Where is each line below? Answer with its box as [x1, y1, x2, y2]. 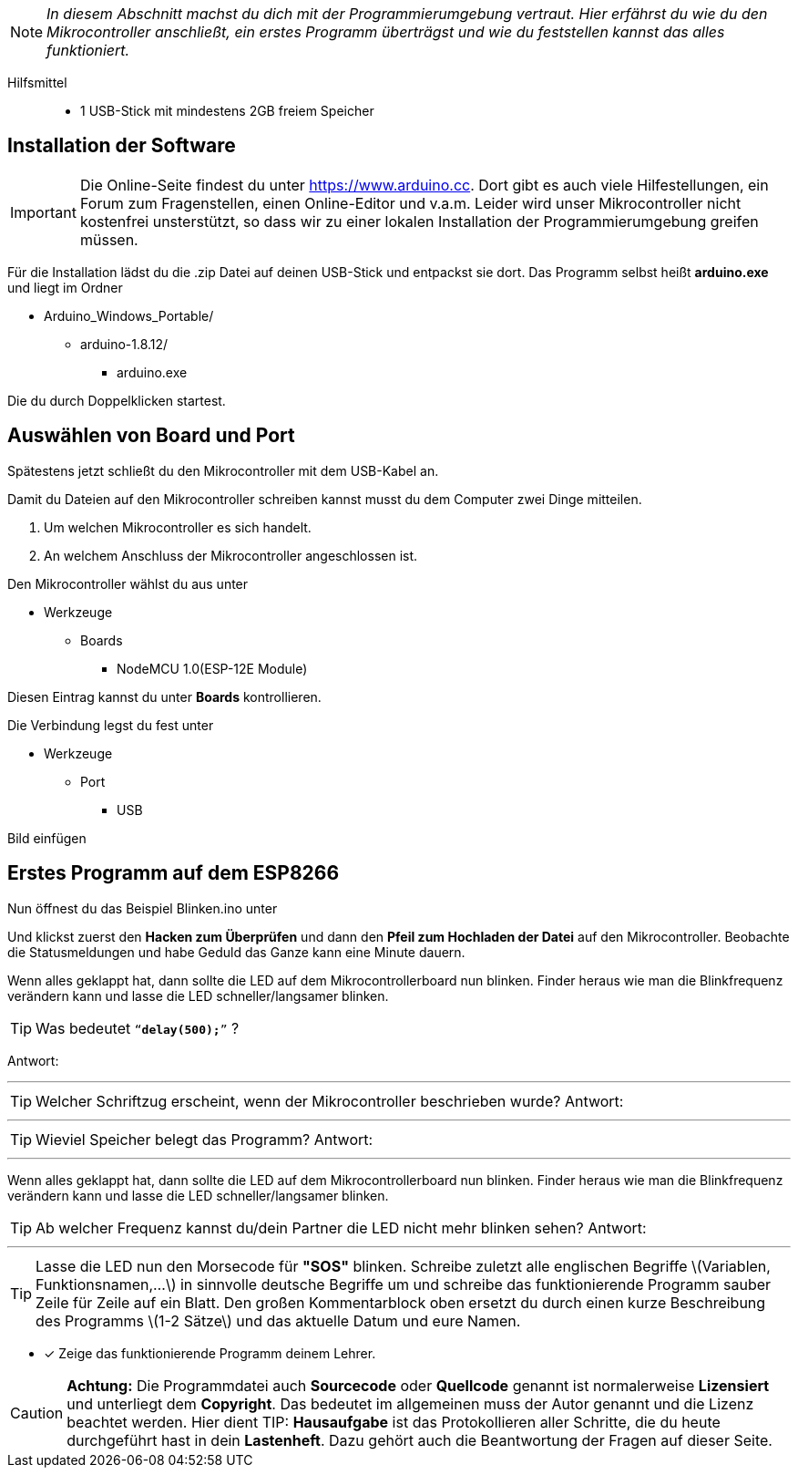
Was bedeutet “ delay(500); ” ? [36, 1018, 240, 1037]
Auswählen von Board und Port [7, 424, 295, 448]
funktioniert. [46, 41, 130, 59]
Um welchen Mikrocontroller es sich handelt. [44, 519, 312, 535]
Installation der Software [7, 134, 236, 158]
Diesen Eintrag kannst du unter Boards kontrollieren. [7, 688, 322, 705]
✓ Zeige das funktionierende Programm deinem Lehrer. [44, 1345, 376, 1361]
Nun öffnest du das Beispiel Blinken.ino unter [7, 900, 278, 916]
